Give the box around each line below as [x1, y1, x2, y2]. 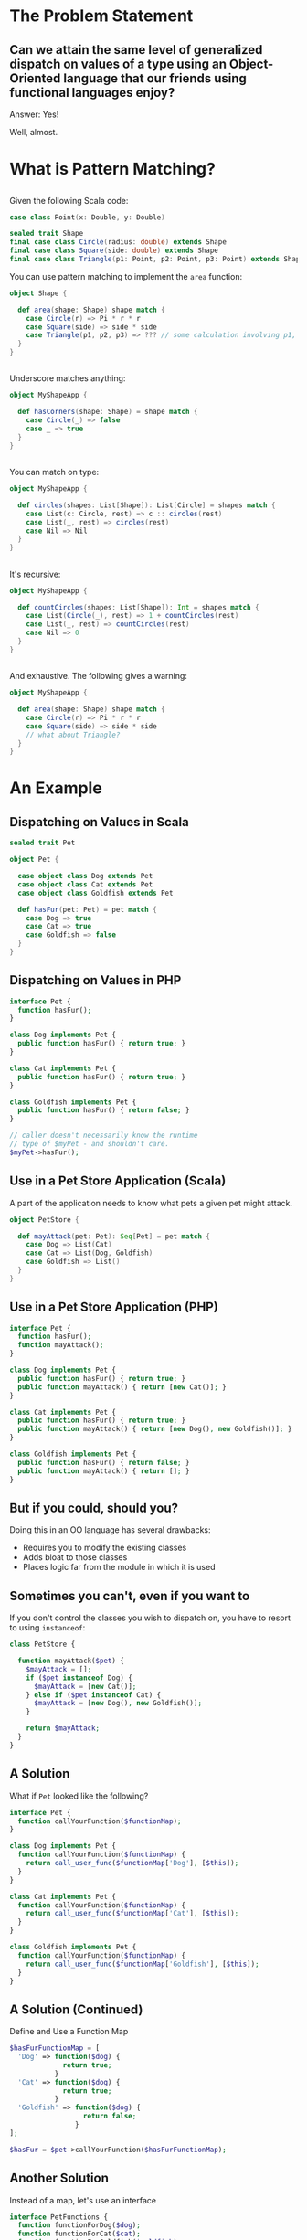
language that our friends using [63, 70, 247, 86]
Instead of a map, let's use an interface [9, 2194, 157, 2205]
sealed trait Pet [9, 838, 76, 848]
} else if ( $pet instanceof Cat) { [26, 1690, 162, 1700]
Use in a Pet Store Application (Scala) [9, 1173, 227, 1189]
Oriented [9, 70, 61, 86]
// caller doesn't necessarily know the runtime [9, 1131, 198, 1141]
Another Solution [9, 2171, 110, 2186]
